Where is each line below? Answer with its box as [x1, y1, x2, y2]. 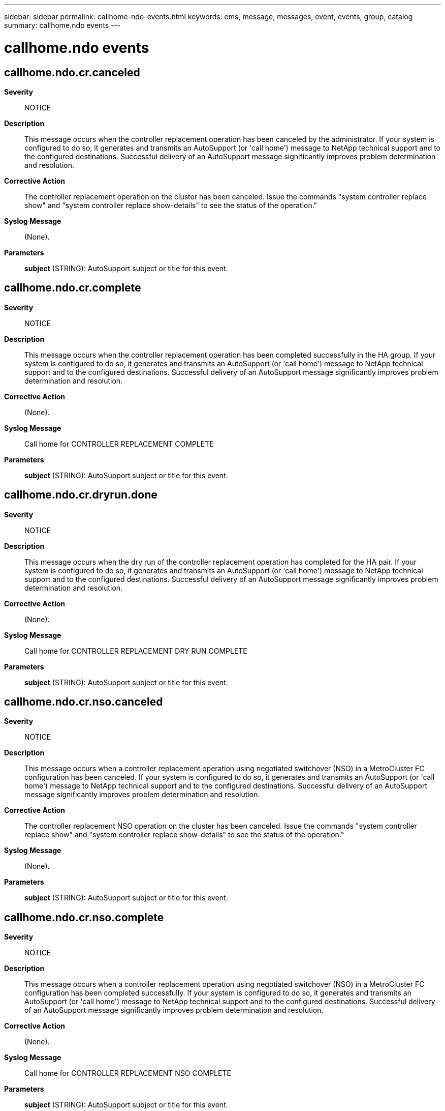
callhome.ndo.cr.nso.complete [4, 911, 164, 924]
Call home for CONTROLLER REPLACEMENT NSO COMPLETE [24, 1069, 231, 1078]
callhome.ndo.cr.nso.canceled [4, 695, 163, 709]
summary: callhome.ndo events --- [4, 21, 121, 30]
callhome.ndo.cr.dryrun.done [4, 488, 157, 502]
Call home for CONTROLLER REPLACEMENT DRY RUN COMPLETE [24, 646, 247, 655]
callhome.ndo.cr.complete [4, 281, 141, 295]
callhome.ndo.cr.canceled [4, 66, 140, 79]
